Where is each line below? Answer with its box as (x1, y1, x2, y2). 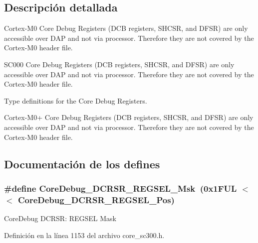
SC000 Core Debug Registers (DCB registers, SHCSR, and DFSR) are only (4, 59, 235, 69)
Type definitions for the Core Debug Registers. (4, 95, 147, 106)
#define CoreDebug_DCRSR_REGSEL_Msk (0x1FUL (4, 182, 237, 194)
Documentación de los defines (4, 156, 160, 171)
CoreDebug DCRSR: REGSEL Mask (4, 213, 117, 224)
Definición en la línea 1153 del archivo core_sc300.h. (4, 230, 165, 240)
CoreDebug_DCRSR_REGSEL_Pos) (17, 193, 175, 206)
